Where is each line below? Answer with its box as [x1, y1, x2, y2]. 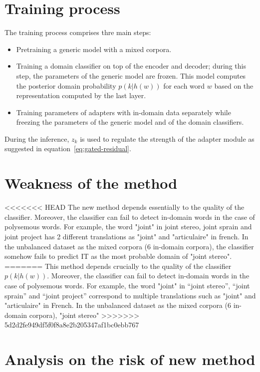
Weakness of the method [4, 173, 178, 193]
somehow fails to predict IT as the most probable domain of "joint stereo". [4, 251, 232, 261]
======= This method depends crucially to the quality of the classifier [4, 260, 232, 271]
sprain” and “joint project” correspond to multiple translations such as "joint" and [4, 290, 256, 300]
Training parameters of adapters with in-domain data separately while [16, 107, 231, 117]
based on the [214, 80, 254, 91]
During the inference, [4, 133, 69, 144]
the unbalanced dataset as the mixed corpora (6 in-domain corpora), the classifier [4, 241, 254, 251]
